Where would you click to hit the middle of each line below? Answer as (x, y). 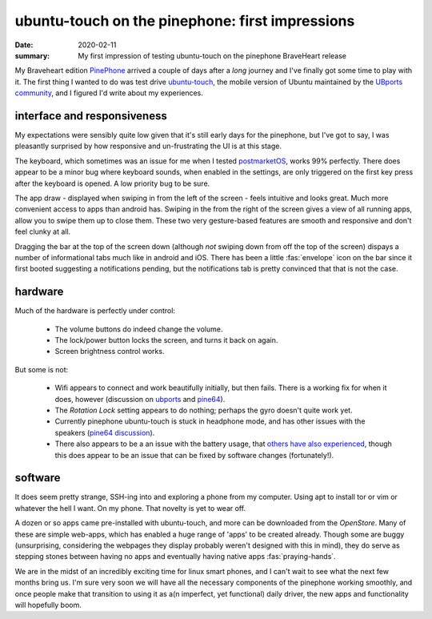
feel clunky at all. (43, 231)
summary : (32, 55)
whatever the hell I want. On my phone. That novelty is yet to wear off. (130, 508)
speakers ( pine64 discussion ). (105, 432)
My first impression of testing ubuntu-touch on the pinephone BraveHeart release (212, 55)
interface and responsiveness (91, 116)
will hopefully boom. (48, 605)
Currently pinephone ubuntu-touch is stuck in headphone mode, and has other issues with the (210, 421)
